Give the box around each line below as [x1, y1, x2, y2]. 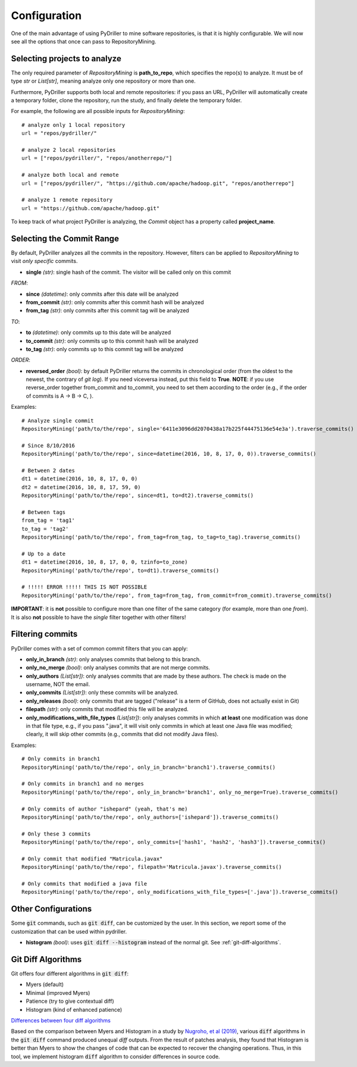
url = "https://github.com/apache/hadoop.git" [21, 205, 160, 211]
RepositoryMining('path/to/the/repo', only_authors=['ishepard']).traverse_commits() [21, 813, 279, 821]
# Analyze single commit [21, 417, 94, 424]
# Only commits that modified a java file [21, 881, 148, 887]
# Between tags [21, 509, 66, 515]
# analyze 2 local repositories [21, 146, 116, 153]
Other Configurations [11, 904, 92, 914]
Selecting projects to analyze [11, 54, 121, 64]
